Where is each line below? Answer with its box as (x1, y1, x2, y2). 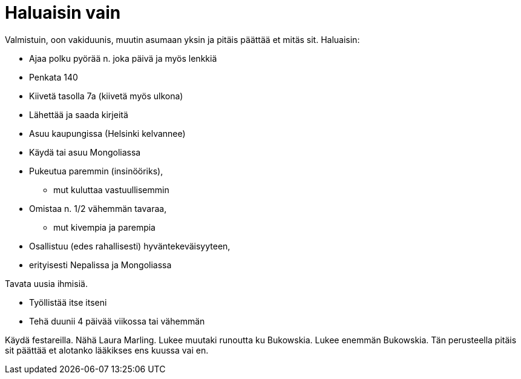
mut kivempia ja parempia (53, 222, 156, 232)
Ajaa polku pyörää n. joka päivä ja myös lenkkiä (29, 53, 217, 64)
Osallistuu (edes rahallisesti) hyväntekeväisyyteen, (29, 240, 231, 251)
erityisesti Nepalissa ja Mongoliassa (29, 259, 172, 270)
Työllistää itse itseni (29, 297, 107, 308)
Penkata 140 (29, 71, 78, 82)
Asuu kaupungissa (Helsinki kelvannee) (29, 128, 186, 139)
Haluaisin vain (5, 2, 121, 23)
